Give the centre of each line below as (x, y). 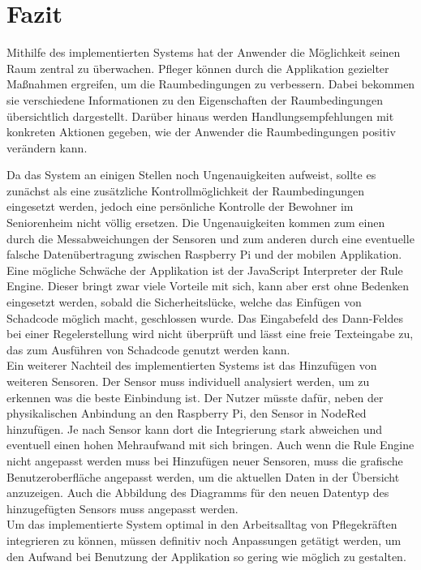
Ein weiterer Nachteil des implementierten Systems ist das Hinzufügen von (192, 365)
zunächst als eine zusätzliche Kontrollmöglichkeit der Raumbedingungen (186, 190)
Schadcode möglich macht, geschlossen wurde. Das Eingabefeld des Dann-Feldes (205, 317)
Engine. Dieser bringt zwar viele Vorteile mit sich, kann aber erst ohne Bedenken (208, 286)
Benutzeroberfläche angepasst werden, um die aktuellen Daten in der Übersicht (203, 476)
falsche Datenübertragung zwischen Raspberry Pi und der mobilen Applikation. (204, 254)
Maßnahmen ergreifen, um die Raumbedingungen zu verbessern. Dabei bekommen (211, 84)
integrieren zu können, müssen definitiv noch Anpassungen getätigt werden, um (204, 540)
